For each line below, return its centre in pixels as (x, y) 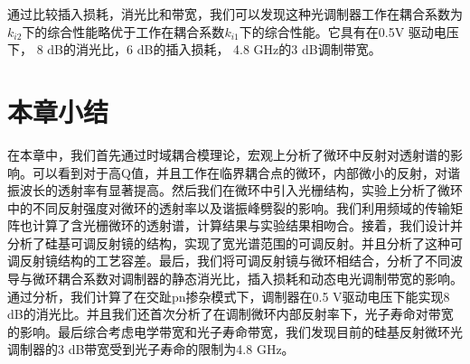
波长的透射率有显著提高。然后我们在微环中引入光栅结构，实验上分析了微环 (241, 190)
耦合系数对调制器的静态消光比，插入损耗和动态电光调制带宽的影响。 (260, 279)
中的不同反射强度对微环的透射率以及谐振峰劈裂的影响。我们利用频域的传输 (229, 207)
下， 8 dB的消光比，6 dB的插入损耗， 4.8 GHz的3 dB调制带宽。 (194, 49)
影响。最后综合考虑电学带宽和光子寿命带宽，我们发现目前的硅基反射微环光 (241, 331)
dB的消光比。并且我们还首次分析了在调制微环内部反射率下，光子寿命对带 (224, 314)
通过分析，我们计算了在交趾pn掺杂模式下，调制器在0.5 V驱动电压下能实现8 (229, 296)
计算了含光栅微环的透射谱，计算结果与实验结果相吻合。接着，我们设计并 (247, 225)
